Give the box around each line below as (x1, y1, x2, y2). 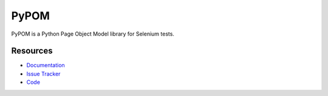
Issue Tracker (26, 70, 61, 77)
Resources (11, 46, 53, 56)
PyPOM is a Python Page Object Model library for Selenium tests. (11, 30, 174, 37)
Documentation (26, 62, 65, 69)
